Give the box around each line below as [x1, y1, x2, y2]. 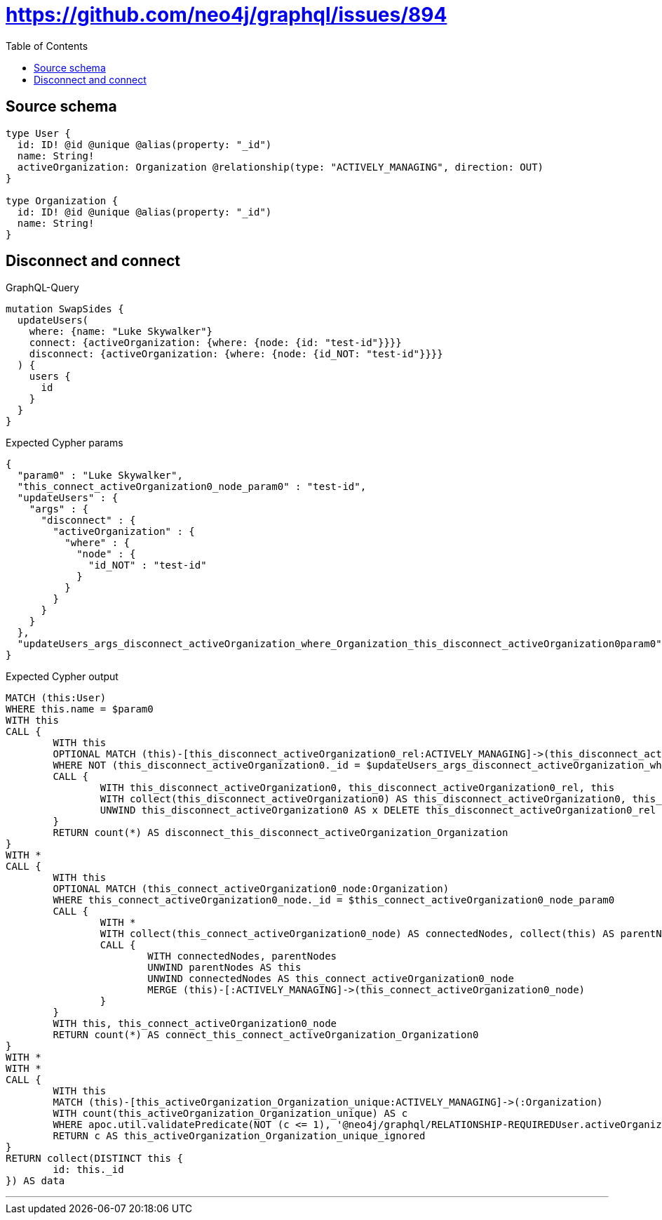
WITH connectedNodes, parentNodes [147, 950, 337, 962]
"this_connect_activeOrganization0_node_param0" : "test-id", [17, 481, 367, 493]
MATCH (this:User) [6, 692, 107, 704]
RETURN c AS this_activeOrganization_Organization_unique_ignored [53, 1130, 426, 1142]
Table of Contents [6, 39, 88, 52]
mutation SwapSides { [6, 303, 124, 315]
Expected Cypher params [6, 437, 123, 449]
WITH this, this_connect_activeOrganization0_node [53, 1018, 337, 1030]
